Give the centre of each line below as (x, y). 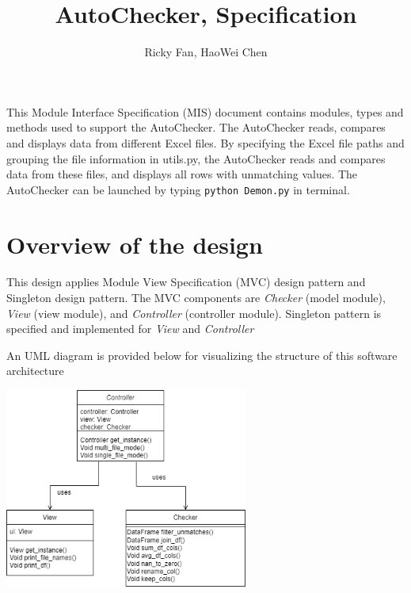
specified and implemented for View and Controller (130, 329)
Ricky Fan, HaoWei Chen (206, 52)
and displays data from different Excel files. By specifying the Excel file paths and (205, 142)
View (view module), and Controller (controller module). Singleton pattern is (194, 313)
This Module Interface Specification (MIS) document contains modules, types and (205, 111)
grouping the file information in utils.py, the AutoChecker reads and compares (196, 158)
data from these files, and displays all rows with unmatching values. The (182, 174)
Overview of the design (135, 244)
